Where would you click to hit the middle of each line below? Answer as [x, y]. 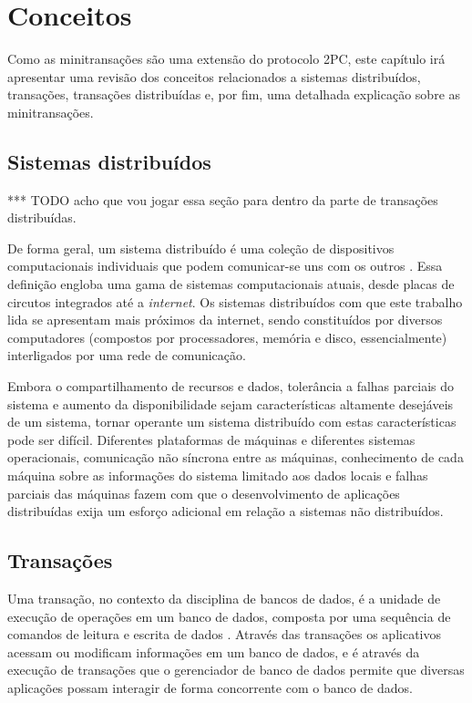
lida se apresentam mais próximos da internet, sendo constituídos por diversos [225, 320]
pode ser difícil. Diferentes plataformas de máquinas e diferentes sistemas [211, 439]
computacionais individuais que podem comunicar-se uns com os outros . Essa [225, 266]
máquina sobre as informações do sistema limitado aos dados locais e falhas [218, 476]
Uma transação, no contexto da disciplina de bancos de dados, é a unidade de [224, 598]
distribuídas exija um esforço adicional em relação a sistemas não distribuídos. [226, 511]
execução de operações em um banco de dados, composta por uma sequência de [229, 616]
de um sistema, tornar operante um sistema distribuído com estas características [232, 422]
